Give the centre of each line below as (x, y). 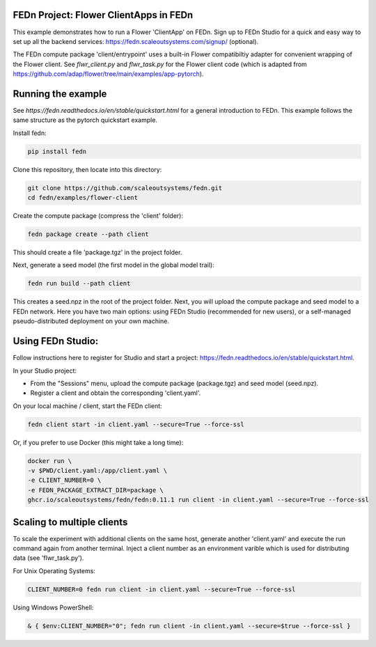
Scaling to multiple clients (70, 522)
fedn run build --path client (79, 283)
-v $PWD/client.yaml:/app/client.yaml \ (97, 471)
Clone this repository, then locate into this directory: (87, 169)
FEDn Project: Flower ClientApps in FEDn (103, 15)
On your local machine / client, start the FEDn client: (88, 406)
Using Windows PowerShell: (53, 607)
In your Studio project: (45, 371)
